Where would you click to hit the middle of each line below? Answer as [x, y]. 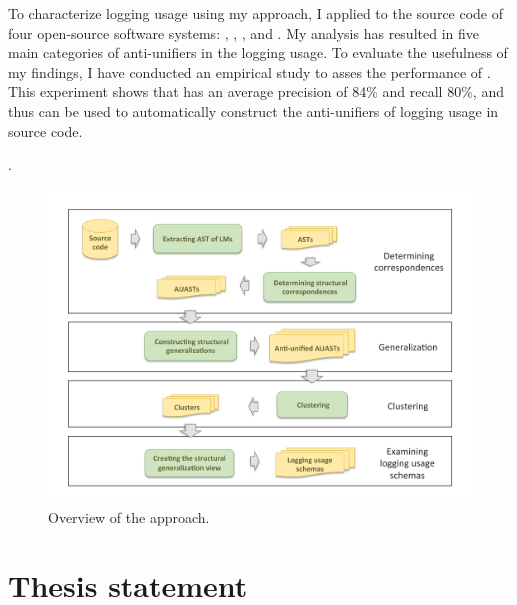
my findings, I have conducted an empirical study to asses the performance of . [249, 71]
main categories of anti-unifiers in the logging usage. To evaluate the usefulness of [258, 52]
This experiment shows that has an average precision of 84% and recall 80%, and [256, 91]
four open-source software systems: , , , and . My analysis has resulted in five [243, 32]
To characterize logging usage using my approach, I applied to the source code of [256, 13]
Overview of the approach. [129, 516]
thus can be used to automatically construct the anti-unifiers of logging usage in [253, 110]
